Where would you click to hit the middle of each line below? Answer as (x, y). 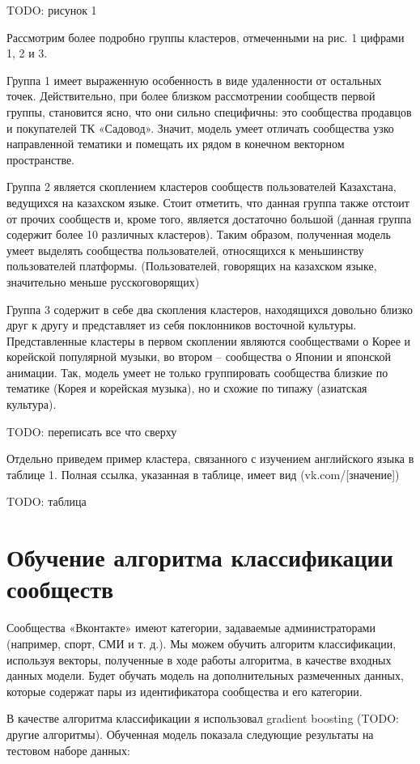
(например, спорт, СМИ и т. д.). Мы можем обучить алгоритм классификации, (202, 643)
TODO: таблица (47, 501)
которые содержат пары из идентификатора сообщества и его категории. (185, 691)
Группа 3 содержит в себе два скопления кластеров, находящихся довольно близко (210, 309)
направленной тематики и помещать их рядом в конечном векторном (176, 144)
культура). (32, 404)
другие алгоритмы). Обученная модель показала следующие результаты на (190, 734)
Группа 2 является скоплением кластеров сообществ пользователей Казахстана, (202, 187)
